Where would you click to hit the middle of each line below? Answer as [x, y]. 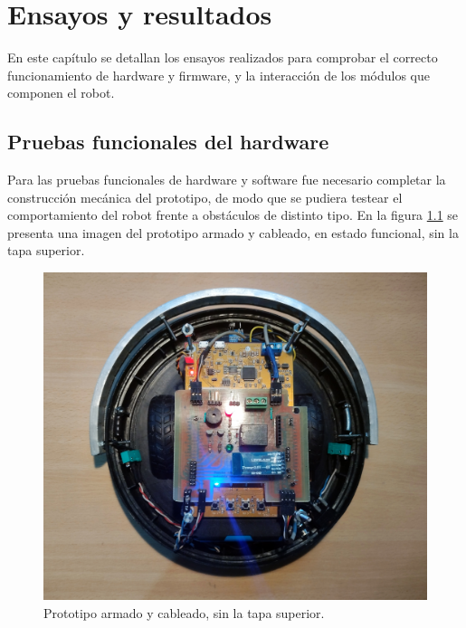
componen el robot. [61, 93]
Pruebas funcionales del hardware [168, 142]
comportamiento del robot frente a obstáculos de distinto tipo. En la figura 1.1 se [233, 215]
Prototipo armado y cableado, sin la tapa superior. [184, 612]
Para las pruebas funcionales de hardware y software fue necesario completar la [227, 180]
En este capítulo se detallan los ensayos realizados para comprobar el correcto [223, 57]
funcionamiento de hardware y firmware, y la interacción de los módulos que [219, 75]
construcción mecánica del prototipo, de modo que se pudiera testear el [205, 197]
